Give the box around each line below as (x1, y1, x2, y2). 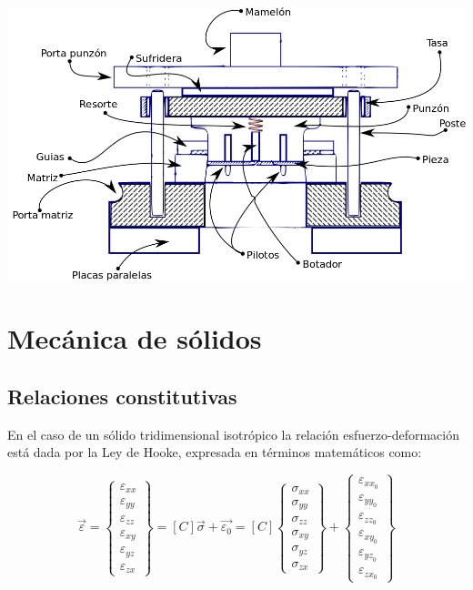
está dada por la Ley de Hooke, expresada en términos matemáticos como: (7, 442, 422, 462)
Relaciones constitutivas (7, 381, 237, 410)
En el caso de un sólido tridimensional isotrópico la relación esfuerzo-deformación (7, 424, 459, 443)
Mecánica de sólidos (7, 320, 262, 357)
